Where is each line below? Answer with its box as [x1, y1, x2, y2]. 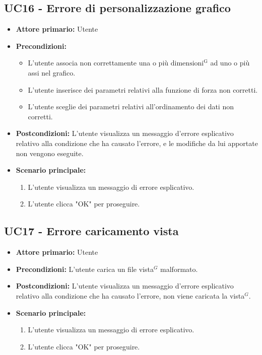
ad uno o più [210, 57, 250, 68]
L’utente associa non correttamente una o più [28, 57, 169, 68]
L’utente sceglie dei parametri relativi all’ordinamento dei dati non [28, 101, 234, 112]
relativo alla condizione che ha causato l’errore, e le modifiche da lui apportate [16, 137, 258, 148]
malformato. [160, 263, 198, 274]
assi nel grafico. [28, 67, 76, 78]
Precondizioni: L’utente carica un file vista [16, 263, 154, 274]
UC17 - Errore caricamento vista [4, 223, 179, 239]
